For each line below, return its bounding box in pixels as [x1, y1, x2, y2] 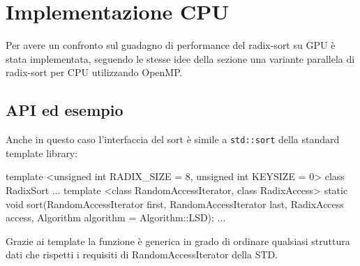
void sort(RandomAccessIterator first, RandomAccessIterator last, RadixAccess [6, 196, 344, 211]
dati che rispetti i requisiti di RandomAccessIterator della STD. [6, 247, 278, 262]
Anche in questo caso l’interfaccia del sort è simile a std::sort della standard [6, 132, 340, 147]
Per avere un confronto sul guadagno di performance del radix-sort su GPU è [6, 38, 336, 52]
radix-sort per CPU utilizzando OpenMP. [6, 65, 183, 80]
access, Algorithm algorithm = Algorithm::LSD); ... [6, 210, 226, 225]
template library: [6, 145, 78, 160]
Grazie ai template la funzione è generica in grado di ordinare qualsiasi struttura [6, 233, 350, 248]
